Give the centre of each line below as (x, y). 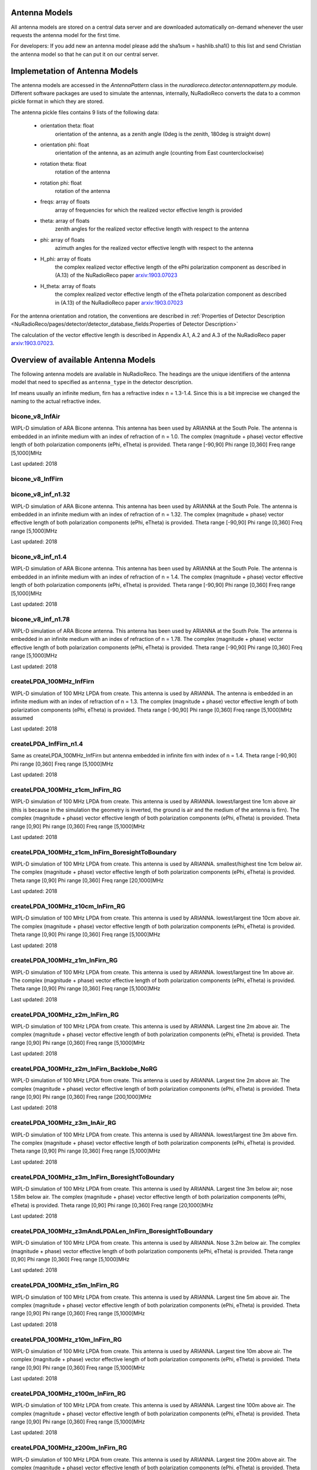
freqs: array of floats (65, 202)
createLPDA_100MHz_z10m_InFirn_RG (66, 1339)
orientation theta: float (67, 126)
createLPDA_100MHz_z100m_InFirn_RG (68, 1394)
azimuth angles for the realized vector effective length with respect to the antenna (154, 248)
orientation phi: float (65, 145)
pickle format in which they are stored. (57, 101)
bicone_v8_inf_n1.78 (41, 619)
